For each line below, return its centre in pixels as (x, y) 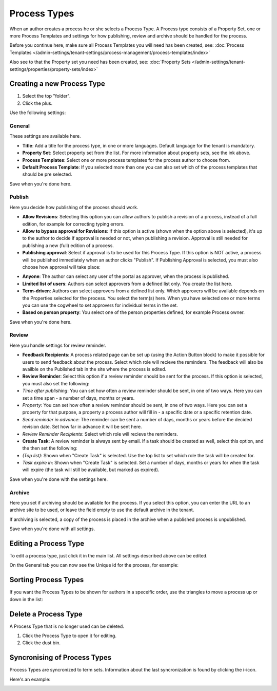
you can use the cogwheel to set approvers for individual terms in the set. (100, 305)
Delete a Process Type (46, 614)
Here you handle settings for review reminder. (58, 345)
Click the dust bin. (42, 643)
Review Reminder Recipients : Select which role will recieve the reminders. (100, 434)
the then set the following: (50, 448)
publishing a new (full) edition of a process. (68, 245)
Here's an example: (30, 679)
